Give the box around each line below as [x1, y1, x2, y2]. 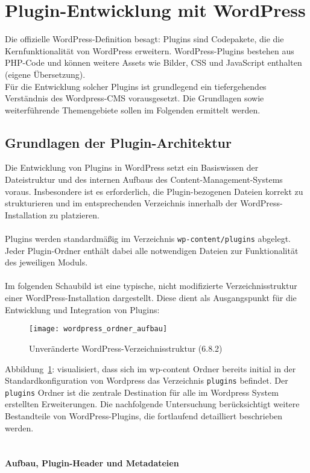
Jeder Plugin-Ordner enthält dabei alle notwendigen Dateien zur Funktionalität [5, 244, 299, 256]
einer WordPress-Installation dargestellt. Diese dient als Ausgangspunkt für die [5, 291, 297, 304]
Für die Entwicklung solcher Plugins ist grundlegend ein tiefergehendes [5, 80, 267, 92]
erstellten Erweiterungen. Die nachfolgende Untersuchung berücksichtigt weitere [5, 398, 300, 410]
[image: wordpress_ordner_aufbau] [29, 325, 168, 334]
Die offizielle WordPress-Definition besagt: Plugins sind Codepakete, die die [5, 33, 284, 45]
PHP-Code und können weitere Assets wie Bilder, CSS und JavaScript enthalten [5, 56, 302, 69]
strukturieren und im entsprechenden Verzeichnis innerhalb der [5, 197, 238, 209]
